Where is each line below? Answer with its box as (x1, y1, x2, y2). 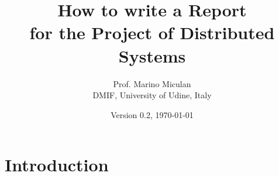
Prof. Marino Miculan (113, 77, 191, 89)
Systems (118, 43, 186, 67)
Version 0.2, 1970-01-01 (111, 108, 194, 120)
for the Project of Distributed (29, 20, 275, 44)
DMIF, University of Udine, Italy (92, 89, 212, 101)
